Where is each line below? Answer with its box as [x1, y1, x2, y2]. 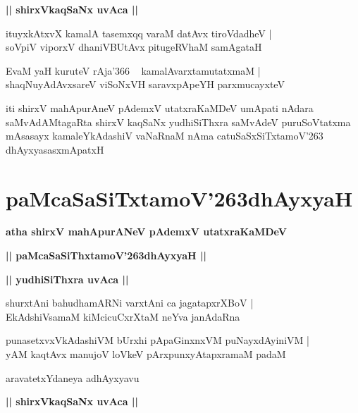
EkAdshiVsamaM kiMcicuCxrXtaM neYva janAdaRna [6, 309, 240, 323]
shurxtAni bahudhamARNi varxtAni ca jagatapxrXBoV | [6, 295, 254, 310]
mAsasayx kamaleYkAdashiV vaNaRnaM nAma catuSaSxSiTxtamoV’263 [6, 128, 323, 143]
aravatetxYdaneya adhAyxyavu [6, 370, 140, 385]
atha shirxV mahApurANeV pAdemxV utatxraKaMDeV [6, 224, 287, 239]
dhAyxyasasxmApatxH [6, 142, 104, 156]
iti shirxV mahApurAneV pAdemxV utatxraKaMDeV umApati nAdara [6, 100, 314, 115]
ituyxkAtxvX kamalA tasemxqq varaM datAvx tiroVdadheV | [6, 25, 272, 40]
